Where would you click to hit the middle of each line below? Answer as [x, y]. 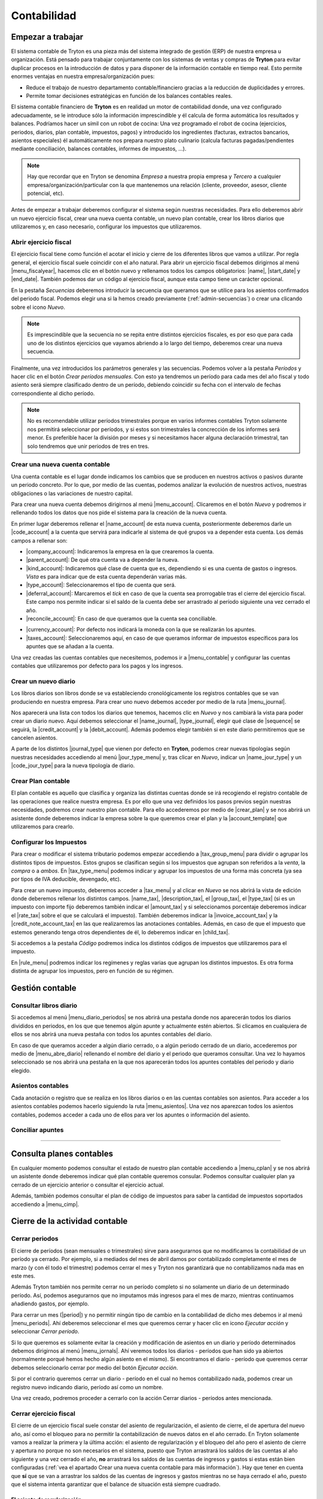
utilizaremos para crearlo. [42, 826]
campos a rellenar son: [39, 540]
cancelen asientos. [34, 738]
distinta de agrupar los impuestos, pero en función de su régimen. [92, 971]
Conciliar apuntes [37, 1130]
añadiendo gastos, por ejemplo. [50, 1304]
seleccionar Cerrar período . [45, 1332]
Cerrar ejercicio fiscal [43, 1413]
